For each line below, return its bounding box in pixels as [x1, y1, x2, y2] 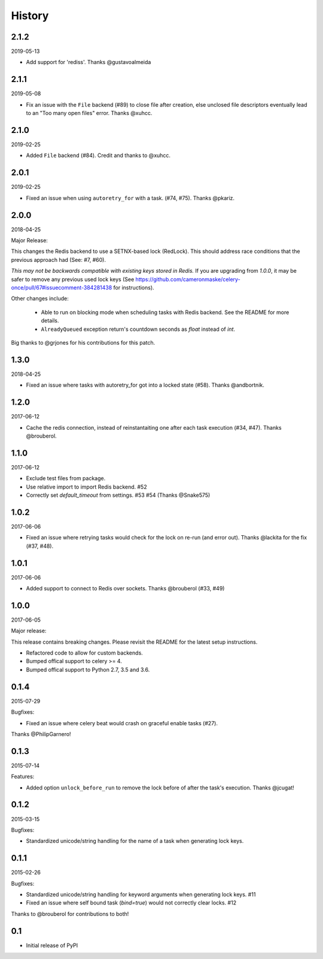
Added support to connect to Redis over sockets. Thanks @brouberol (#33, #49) [26, 584, 225, 592]
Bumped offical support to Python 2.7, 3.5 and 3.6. [26, 666, 150, 673]
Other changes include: [11, 295, 69, 302]
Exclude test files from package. [26, 475, 106, 482]
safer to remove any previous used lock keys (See [11, 276, 135, 283]
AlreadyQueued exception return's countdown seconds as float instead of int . [41, 325, 236, 333]
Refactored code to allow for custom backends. [26, 649, 143, 656]
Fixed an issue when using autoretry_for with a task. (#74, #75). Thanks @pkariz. [26, 194, 235, 201]
